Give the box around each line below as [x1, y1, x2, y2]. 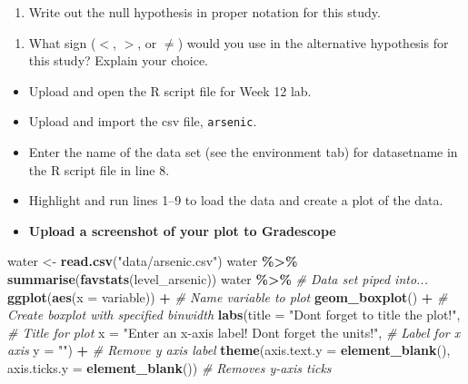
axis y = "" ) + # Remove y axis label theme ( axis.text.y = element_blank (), [7, 340, 451, 359]
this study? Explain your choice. [28, 51, 208, 70]
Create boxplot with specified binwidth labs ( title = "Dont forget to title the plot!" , [7, 305, 461, 324]
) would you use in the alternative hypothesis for [177, 33, 449, 52]
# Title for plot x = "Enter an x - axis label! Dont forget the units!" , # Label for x [7, 322, 461, 341]
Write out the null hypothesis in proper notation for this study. [28, 3, 381, 21]
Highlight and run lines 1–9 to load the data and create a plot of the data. [28, 191, 443, 210]
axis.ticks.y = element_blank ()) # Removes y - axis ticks [7, 358, 332, 377]
